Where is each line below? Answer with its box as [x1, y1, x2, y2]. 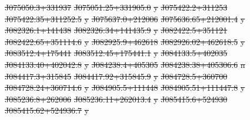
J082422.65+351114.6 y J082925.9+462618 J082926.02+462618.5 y [5, 35, 245, 47]
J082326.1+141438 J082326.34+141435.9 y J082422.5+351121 [5, 24, 228, 36]
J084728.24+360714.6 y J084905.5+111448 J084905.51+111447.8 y [5, 81, 245, 94]
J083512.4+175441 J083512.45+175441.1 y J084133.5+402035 [5, 47, 228, 59]
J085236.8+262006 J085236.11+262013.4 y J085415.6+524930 [5, 92, 228, 105]
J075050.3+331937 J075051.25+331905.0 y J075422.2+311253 [5, 1, 228, 13]
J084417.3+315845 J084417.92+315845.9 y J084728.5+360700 [5, 70, 228, 82]
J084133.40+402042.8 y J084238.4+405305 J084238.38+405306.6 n [5, 58, 245, 70]
